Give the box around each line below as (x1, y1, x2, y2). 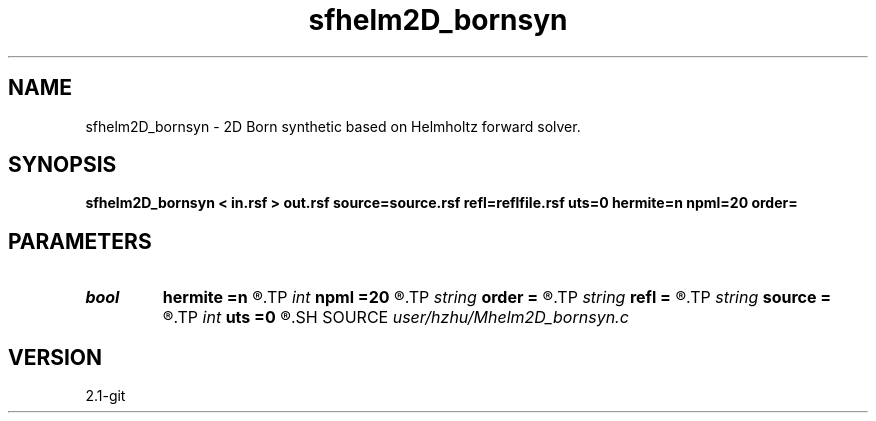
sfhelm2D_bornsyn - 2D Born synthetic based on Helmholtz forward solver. (85, 117, 581, 135)
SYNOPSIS (8, 152, 117, 178)
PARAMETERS (8, 228, 152, 254)
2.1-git (85, 387, 126, 405)
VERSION (8, 344, 103, 370)
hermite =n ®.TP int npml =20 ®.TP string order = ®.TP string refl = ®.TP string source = (162, 287, 832, 308)
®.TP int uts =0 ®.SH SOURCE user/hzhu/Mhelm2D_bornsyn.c (162, 307, 629, 328)
